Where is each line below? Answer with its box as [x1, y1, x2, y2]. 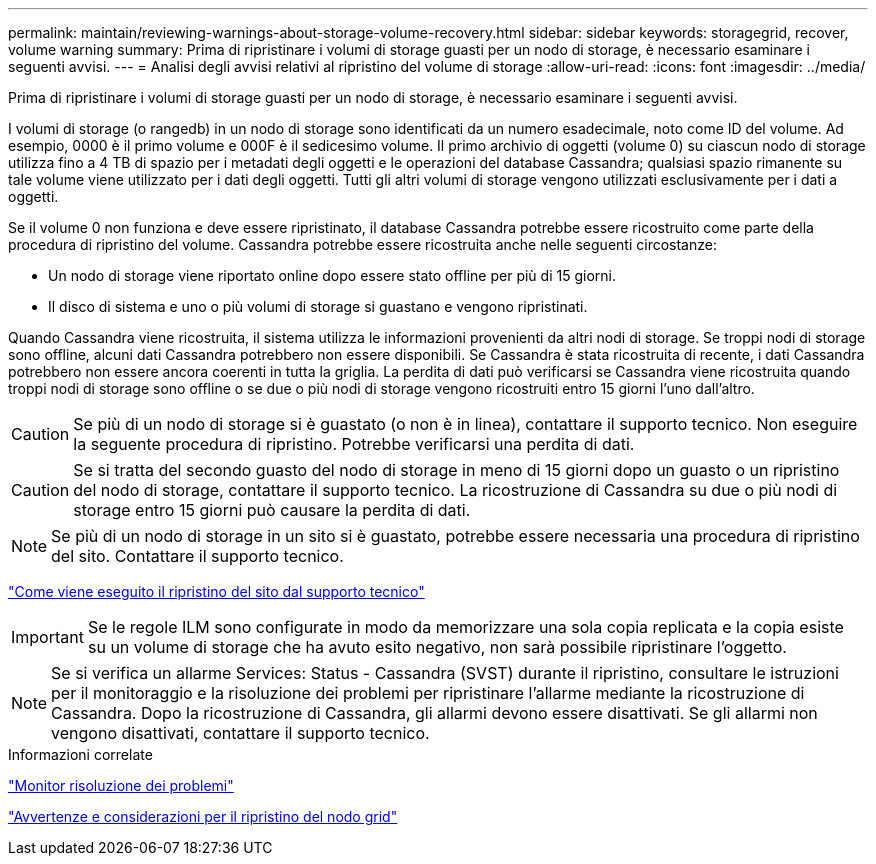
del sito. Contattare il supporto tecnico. [51, 546, 344, 566]
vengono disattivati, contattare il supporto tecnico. [51, 723, 430, 743]
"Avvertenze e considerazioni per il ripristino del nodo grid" [8, 808, 398, 825]
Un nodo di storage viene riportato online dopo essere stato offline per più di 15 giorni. [48, 267, 616, 284]
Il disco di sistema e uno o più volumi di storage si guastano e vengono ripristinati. [48, 298, 588, 315]
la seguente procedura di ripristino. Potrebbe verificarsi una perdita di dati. [73, 434, 635, 454]
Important [11, 627, 84, 647]
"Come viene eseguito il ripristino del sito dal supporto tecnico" [8, 583, 425, 600]
